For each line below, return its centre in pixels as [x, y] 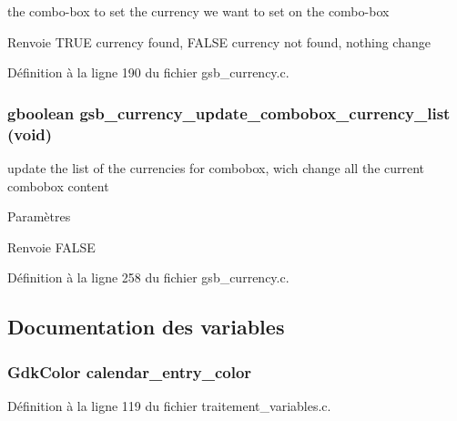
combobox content [58, 185]
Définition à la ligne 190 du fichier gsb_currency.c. [148, 72]
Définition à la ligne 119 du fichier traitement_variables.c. [169, 405]
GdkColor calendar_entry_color [130, 371]
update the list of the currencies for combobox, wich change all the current [216, 167]
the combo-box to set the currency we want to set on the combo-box [198, 11]
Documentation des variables [146, 327]
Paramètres [39, 216]
